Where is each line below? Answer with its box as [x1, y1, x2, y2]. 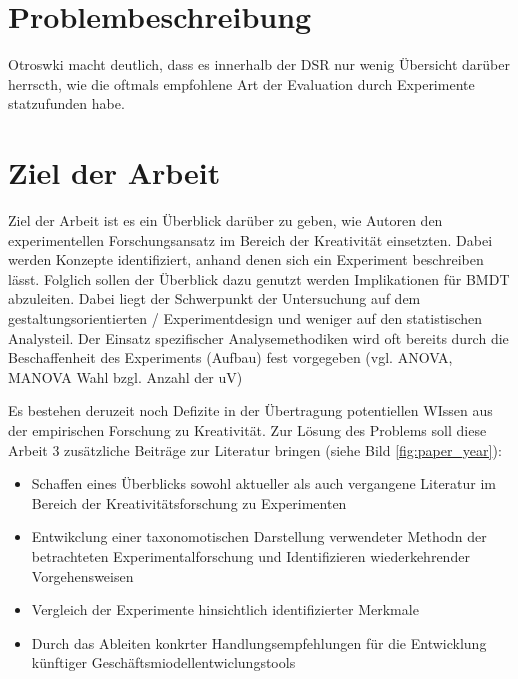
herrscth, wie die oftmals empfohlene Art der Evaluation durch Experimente [8, 73, 475, 94]
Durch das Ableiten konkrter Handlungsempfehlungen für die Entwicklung [31, 632, 487, 653]
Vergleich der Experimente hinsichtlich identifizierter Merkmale [31, 599, 419, 620]
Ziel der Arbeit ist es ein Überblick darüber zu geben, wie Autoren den [8, 210, 443, 231]
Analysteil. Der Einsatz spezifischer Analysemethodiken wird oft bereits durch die [8, 327, 509, 348]
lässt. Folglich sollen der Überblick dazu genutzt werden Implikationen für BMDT [8, 268, 510, 289]
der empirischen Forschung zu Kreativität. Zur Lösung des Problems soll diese [8, 419, 487, 440]
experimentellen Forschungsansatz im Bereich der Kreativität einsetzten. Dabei [8, 229, 493, 250]
